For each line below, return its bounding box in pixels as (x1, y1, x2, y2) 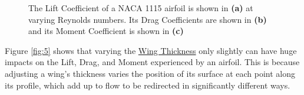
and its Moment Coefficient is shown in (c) (28, 25, 184, 37)
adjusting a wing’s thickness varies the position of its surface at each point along (5, 67, 296, 79)
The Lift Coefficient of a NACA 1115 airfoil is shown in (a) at (28, 2, 253, 13)
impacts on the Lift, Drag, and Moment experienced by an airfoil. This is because (5, 56, 300, 68)
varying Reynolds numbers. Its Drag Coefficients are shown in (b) (28, 13, 267, 25)
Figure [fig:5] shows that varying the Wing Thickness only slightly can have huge (5, 44, 297, 56)
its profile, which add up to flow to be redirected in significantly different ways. (5, 79, 290, 91)
